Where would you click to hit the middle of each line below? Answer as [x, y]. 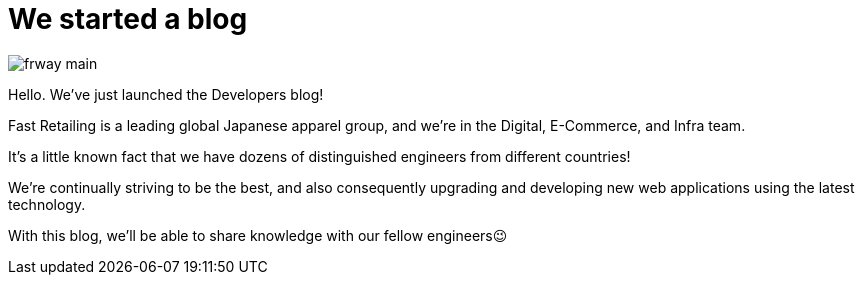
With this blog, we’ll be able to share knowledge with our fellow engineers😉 [258, 235]
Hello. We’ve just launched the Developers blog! [166, 94]
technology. [47, 204]
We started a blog [128, 19]
